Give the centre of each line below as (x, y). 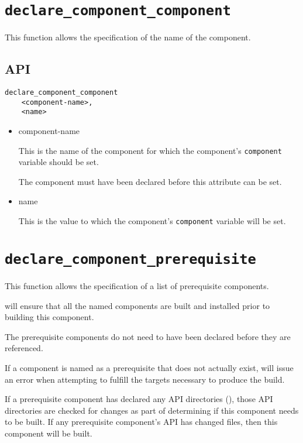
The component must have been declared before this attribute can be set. (150, 181)
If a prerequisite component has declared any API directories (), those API (139, 399)
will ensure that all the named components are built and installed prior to (137, 305)
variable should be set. (58, 162)
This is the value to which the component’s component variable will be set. (152, 221)
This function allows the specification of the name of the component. (128, 37)
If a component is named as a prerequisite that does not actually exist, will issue (149, 367)
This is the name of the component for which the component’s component (150, 150)
